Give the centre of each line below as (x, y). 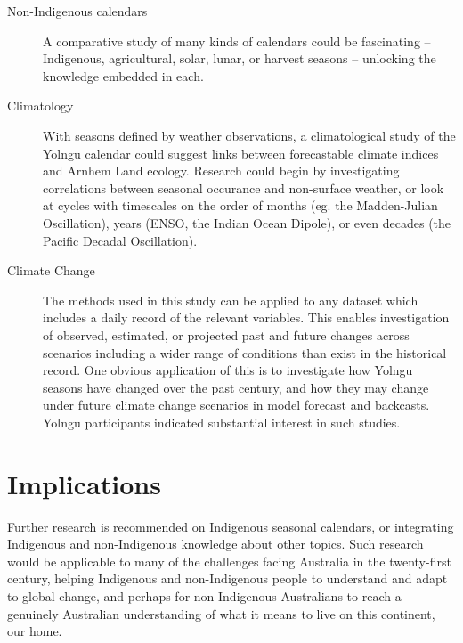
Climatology (41, 106)
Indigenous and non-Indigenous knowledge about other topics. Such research (215, 544)
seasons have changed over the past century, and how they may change (236, 387)
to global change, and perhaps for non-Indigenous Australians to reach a (204, 595)
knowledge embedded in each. (123, 75)
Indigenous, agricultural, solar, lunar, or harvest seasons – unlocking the (240, 58)
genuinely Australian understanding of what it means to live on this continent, (221, 613)
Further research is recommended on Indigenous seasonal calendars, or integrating (231, 526)
